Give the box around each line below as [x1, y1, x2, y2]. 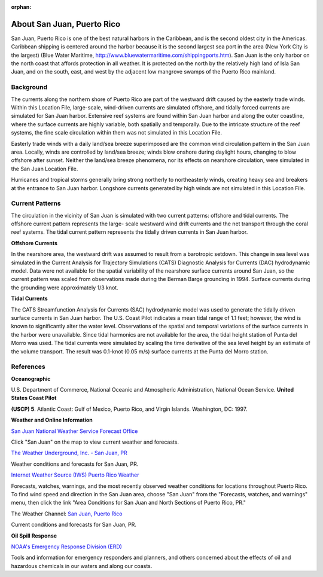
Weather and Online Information [11, 416, 93, 424]
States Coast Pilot [11, 395, 57, 402]
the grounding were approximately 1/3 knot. [11, 284, 119, 291]
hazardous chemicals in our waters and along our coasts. [11, 562, 153, 569]
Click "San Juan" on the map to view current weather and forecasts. [11, 438, 179, 445]
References [11, 362, 45, 371]
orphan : [11, 4, 32, 10]
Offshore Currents [11, 239, 58, 246]
